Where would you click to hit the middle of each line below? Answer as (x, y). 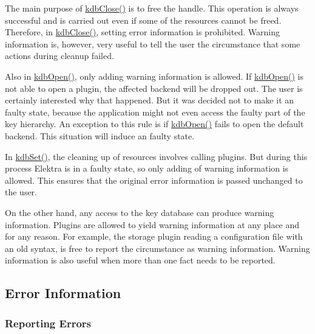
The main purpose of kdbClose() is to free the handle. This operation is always (152, 8)
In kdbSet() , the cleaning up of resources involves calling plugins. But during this (156, 156)
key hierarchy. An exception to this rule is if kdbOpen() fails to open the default (154, 124)
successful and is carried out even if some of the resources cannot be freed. (143, 20)
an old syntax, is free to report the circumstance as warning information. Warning (157, 248)
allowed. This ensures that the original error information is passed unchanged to (154, 180)
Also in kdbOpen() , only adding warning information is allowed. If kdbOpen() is (154, 76)
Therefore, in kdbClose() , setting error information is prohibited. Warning (142, 32)
